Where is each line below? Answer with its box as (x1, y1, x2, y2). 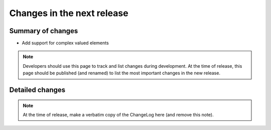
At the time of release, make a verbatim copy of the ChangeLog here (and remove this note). (23, 112, 214, 118)
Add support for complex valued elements (22, 40, 109, 46)
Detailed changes (9, 86, 65, 94)
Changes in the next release (9, 8, 128, 19)
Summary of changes (9, 27, 78, 35)
